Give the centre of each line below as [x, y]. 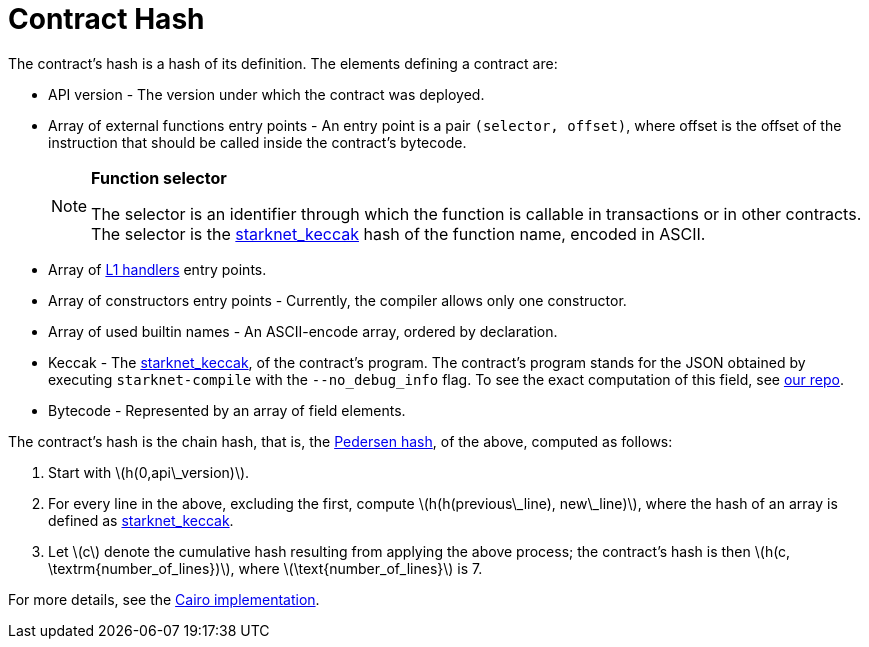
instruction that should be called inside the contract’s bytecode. [257, 142]
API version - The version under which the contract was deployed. [266, 94]
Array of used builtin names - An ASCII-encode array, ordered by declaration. [303, 331]
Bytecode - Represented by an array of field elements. [227, 410]
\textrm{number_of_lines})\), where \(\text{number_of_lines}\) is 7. [265, 568]
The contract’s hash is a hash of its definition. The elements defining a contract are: [283, 63]
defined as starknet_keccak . [141, 520]
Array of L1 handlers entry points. [157, 269]
